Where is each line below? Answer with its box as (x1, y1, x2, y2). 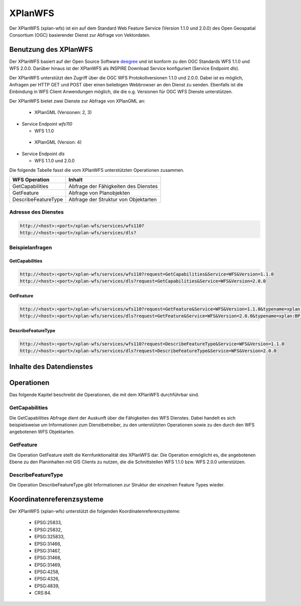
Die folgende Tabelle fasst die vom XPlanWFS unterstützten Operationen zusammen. (9, 167, 185, 173)
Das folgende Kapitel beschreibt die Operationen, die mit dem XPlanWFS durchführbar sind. (9, 392, 199, 398)
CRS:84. (34, 590, 52, 596)
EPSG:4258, (34, 569, 60, 575)
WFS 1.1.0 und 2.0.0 (34, 158, 75, 164)
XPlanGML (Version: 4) (34, 139, 82, 145)
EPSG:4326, (34, 576, 60, 582)
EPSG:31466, (34, 541, 62, 547)
